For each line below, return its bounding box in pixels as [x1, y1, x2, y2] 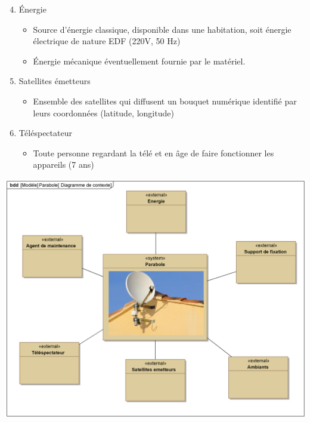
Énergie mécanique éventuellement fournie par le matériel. [33, 54, 246, 67]
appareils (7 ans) [33, 158, 94, 171]
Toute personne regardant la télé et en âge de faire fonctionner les [33, 146, 274, 159]
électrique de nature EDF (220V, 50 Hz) [33, 35, 181, 47]
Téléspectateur [18, 127, 72, 139]
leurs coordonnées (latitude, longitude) [33, 106, 174, 119]
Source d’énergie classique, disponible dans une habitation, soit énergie [33, 23, 292, 35]
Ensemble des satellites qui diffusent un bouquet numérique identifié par [33, 94, 297, 107]
